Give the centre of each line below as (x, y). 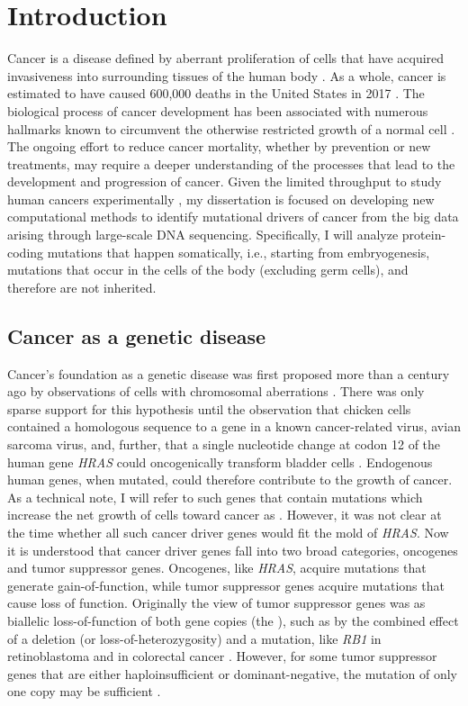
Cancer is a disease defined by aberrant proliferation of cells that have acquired (226, 58)
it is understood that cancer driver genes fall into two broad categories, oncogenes (233, 550)
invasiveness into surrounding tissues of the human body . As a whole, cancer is (227, 75)
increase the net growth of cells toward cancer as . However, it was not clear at (225, 515)
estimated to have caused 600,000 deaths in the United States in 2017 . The (216, 93)
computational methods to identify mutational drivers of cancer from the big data (233, 217)
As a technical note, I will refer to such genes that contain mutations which (215, 497)
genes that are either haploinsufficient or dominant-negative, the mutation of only (233, 673)
